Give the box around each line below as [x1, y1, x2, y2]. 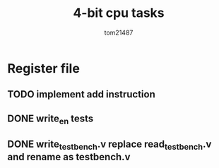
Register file [7, 60, 80, 76]
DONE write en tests [7, 112, 94, 126]
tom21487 [104, 28, 134, 37]
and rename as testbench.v [7, 151, 131, 163]
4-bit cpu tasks [73, 5, 165, 21]
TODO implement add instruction [7, 88, 155, 100]
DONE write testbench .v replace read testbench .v [7, 138, 212, 152]
